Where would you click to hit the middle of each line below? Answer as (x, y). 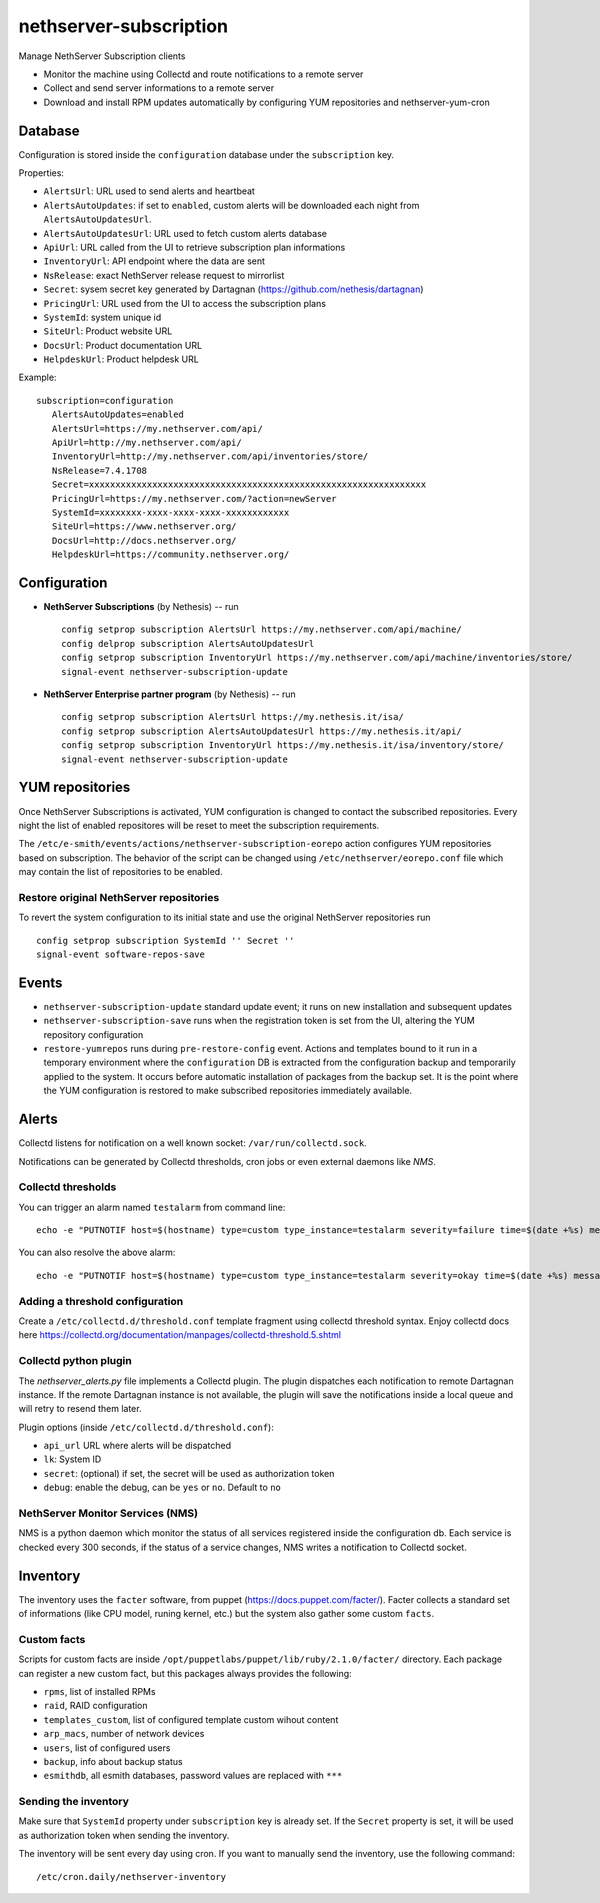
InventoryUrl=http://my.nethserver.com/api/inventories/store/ (210, 456)
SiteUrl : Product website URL (108, 331)
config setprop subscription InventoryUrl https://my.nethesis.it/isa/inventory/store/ (283, 745)
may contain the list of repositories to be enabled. (121, 872)
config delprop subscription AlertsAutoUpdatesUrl (188, 643)
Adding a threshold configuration (101, 1301)
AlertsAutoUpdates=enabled (118, 414)
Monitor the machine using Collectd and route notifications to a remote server (203, 74)
